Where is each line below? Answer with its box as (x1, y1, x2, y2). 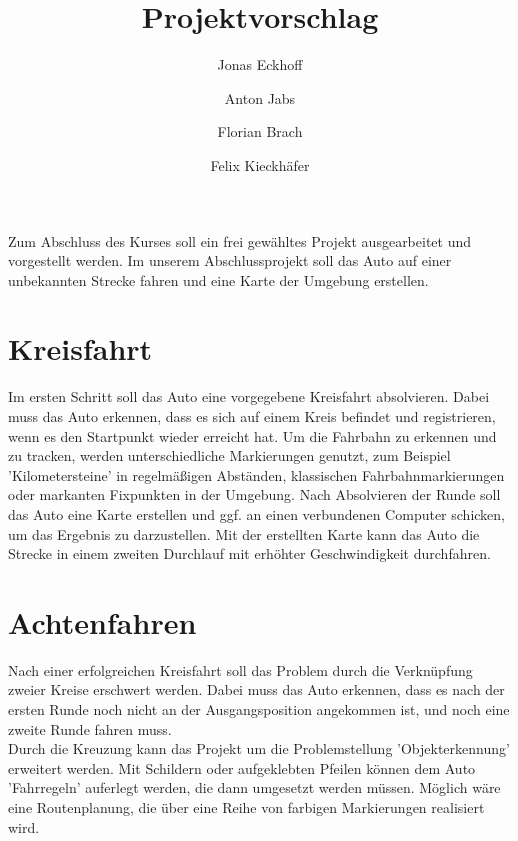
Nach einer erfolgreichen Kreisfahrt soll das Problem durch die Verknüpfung (8, 659, 473, 680)
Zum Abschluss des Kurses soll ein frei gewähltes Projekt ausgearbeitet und (8, 230, 472, 251)
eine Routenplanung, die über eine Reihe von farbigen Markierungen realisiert (8, 797, 485, 818)
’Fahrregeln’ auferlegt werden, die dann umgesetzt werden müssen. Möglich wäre (8, 777, 501, 798)
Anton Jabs (224, 87, 296, 108)
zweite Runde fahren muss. (8, 718, 172, 739)
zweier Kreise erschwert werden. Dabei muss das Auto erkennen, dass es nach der (8, 679, 505, 700)
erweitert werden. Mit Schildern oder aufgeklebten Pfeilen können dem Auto (8, 757, 476, 778)
